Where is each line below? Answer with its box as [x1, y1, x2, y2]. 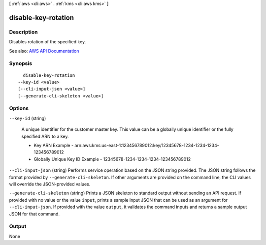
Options [9, 105, 29, 112]
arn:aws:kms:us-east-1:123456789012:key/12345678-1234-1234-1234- [74, 142, 219, 148]
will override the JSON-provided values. [9, 181, 91, 187]
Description [9, 29, 38, 35]
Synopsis [9, 60, 32, 67]
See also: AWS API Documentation [9, 48, 79, 54]
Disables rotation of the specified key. [9, 39, 86, 45]
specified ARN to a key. [21, 133, 69, 139]
